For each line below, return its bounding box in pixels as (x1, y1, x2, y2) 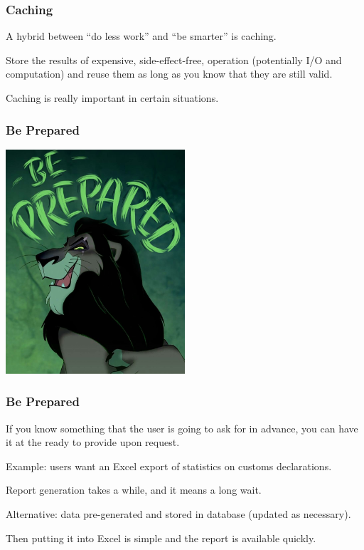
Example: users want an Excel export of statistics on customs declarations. (6, 458, 332, 473)
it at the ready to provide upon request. (6, 435, 180, 450)
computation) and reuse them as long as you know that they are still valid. (6, 66, 333, 81)
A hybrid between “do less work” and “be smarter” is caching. (6, 28, 277, 43)
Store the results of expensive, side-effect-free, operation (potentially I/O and (6, 52, 342, 67)
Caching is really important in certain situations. (6, 90, 219, 105)
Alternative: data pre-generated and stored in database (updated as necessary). (6, 507, 351, 522)
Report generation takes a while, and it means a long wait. (6, 482, 262, 497)
